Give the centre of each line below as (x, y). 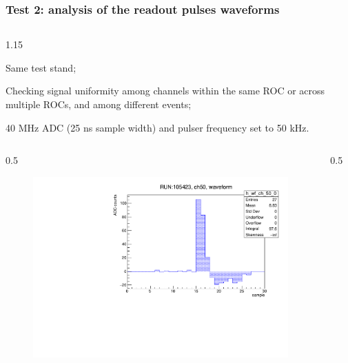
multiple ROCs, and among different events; (99, 104)
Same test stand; (41, 67)
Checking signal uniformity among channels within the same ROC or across (165, 91)
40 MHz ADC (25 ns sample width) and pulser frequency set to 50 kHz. (157, 127)
